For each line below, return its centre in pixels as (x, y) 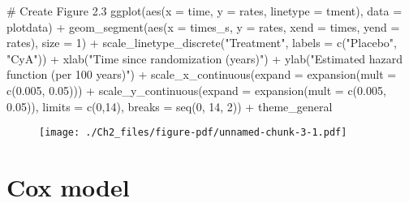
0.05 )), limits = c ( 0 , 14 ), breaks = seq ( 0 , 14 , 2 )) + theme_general (170, 106)
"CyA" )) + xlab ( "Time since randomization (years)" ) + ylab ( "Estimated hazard (205, 58)
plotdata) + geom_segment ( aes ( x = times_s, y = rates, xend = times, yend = (203, 26)
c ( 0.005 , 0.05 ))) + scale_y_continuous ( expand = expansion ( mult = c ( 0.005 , (196, 90)
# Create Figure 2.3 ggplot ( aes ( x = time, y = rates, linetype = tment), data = (204, 11)
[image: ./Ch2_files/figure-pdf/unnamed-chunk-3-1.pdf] (193, 133)
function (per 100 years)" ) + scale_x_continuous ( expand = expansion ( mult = (202, 74)
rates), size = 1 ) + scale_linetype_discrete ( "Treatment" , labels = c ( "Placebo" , (202, 43)
